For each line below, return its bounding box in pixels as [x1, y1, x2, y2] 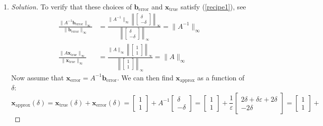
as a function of [197, 72, 245, 82]
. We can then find [117, 72, 173, 82]
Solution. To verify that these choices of [11, 1, 132, 11]
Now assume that [11, 72, 64, 82]
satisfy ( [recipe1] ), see [180, 1, 246, 11]
